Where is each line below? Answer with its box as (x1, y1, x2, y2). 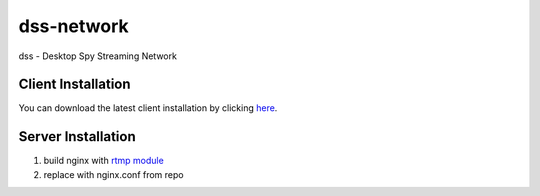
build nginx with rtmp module (43, 155, 164, 167)
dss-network (18, 15, 129, 37)
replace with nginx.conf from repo (43, 168, 184, 180)
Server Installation (18, 128, 137, 145)
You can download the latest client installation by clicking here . (18, 102, 278, 114)
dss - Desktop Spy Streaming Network (18, 50, 177, 62)
